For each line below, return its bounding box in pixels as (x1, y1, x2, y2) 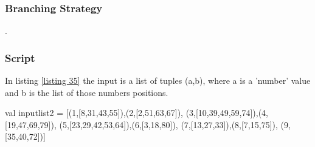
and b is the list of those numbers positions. (5, 86, 168, 98)
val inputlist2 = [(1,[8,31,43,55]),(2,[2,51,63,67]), (5, 106, 183, 119)
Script (5, 50, 35, 65)
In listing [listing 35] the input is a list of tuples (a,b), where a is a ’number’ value (5, 74, 311, 87)
